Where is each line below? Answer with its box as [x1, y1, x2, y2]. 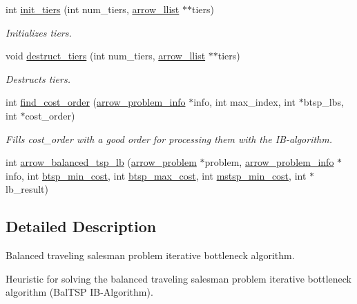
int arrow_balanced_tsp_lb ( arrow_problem [6, 155, 197, 169]
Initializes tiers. [6, 25, 72, 39]
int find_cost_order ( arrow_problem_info [6, 95, 186, 109]
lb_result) [6, 182, 48, 196]
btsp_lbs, [303, 95, 344, 109]
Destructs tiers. [6, 71, 70, 86]
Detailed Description [6, 216, 157, 237]
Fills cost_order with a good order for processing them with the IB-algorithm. [6, 131, 332, 146]
